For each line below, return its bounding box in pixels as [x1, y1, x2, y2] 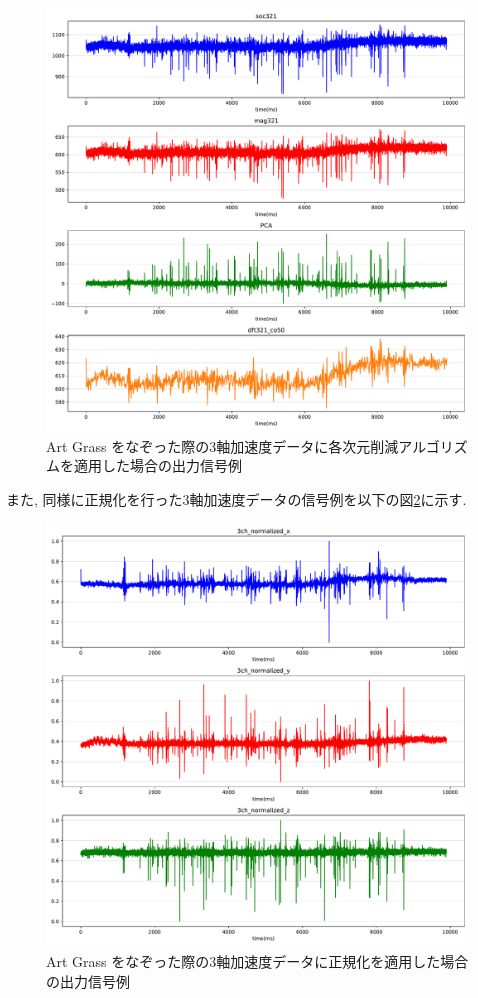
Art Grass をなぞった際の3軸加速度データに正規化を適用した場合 [46, 950, 469, 971]
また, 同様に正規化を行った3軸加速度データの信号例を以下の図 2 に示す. [6, 488, 467, 509]
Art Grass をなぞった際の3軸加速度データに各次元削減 [46, 435, 399, 456]
